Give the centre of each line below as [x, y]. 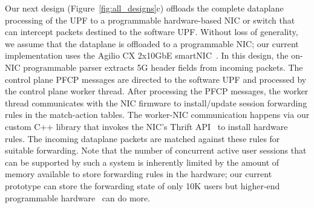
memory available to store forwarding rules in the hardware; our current [139, 174]
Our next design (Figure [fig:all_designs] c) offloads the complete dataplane [144, 8]
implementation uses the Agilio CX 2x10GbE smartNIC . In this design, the [147, 55]
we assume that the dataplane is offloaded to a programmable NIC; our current [152, 43]
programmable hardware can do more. [78, 197]
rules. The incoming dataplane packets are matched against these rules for [142, 138]
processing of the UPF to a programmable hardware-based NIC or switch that [150, 20]
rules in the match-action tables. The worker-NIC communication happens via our [157, 115]
